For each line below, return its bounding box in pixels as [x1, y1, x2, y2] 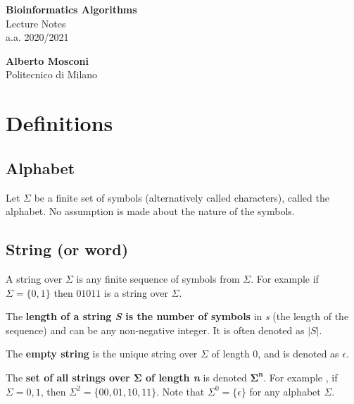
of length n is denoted [146, 369, 247, 384]
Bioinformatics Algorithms [6, 2, 137, 16]
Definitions [6, 109, 113, 137]
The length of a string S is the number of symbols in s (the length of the [6, 309, 349, 324]
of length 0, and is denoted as [211, 346, 339, 361]
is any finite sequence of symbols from [76, 271, 240, 286]
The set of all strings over [6, 369, 130, 384]
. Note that [156, 384, 205, 398]
